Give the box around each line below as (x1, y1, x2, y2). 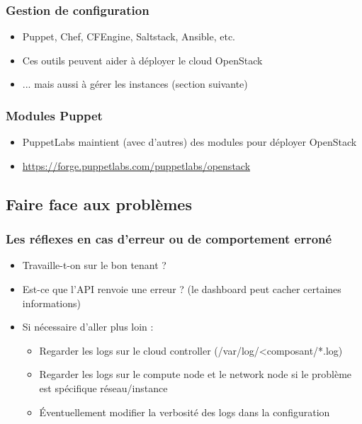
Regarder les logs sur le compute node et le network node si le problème (39, 367, 352, 382)
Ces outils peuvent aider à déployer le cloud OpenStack (22, 52, 263, 67)
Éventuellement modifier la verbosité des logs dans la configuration (39, 404, 330, 419)
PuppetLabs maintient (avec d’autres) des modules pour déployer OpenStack (22, 134, 357, 149)
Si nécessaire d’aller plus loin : (22, 319, 154, 334)
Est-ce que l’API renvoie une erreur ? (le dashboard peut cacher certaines (22, 282, 341, 296)
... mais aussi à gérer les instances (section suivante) (22, 76, 248, 91)
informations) (22, 295, 81, 310)
